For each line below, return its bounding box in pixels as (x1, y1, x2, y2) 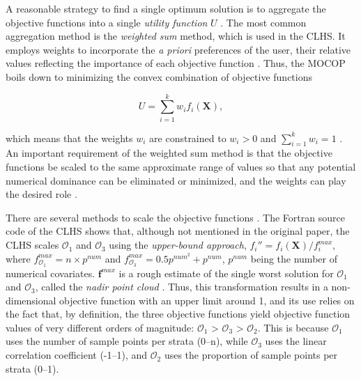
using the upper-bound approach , (109, 238, 247, 252)
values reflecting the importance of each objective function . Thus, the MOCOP (6, 56, 346, 70)
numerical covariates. (6, 265, 95, 280)
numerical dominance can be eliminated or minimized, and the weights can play (6, 173, 346, 187)
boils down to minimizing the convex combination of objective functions (6, 69, 313, 84)
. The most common (220, 15, 307, 29)
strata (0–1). (6, 361, 59, 375)
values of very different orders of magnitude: (6, 320, 194, 334)
